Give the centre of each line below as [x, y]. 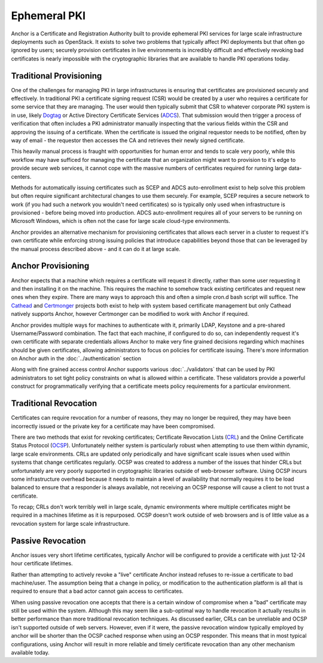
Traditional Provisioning [57, 76]
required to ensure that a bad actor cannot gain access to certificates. [97, 591]
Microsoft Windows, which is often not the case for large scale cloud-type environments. [121, 221]
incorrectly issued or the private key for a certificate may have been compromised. [113, 426]
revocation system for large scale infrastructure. [70, 523]
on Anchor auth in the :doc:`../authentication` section [76, 358]
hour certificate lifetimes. [42, 563]
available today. [31, 653]
